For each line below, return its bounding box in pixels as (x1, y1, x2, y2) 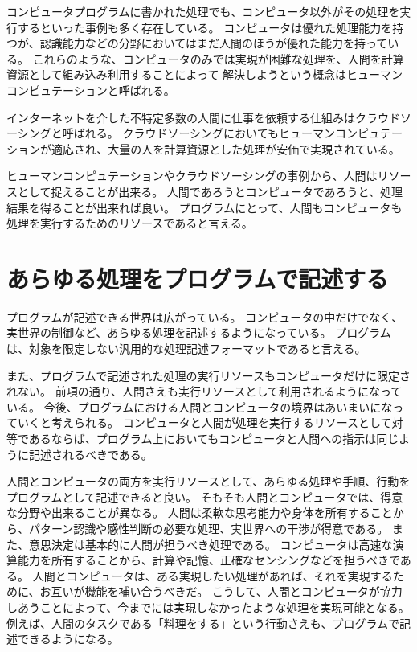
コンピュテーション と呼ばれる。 (6, 81, 175, 98)
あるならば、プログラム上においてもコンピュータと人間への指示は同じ (28, 430, 399, 446)
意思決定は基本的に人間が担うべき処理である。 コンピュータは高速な (28, 535, 393, 552)
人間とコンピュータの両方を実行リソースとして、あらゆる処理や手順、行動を (6, 473, 411, 490)
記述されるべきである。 (28, 445, 153, 462)
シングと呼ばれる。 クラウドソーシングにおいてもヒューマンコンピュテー (17, 125, 403, 141)
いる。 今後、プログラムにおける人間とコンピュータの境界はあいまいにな (6, 398, 393, 415)
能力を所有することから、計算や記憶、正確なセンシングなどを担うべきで (17, 552, 400, 568)
